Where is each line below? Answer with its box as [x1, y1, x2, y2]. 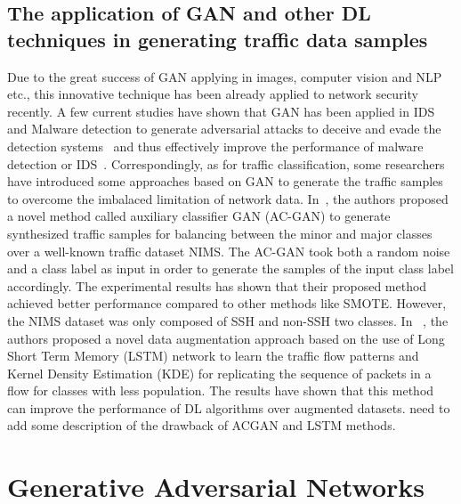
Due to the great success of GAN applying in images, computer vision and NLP [7, 67, 442, 85]
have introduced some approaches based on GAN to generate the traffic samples [7, 172, 443, 191]
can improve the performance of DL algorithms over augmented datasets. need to [7, 398, 450, 417]
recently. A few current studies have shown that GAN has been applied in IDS [7, 102, 435, 120]
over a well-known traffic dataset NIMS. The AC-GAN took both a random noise [7, 241, 450, 260]
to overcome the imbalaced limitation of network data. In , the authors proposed [7, 189, 449, 207]
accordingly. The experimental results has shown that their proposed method [7, 276, 427, 295]
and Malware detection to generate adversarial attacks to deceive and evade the [7, 119, 441, 138]
